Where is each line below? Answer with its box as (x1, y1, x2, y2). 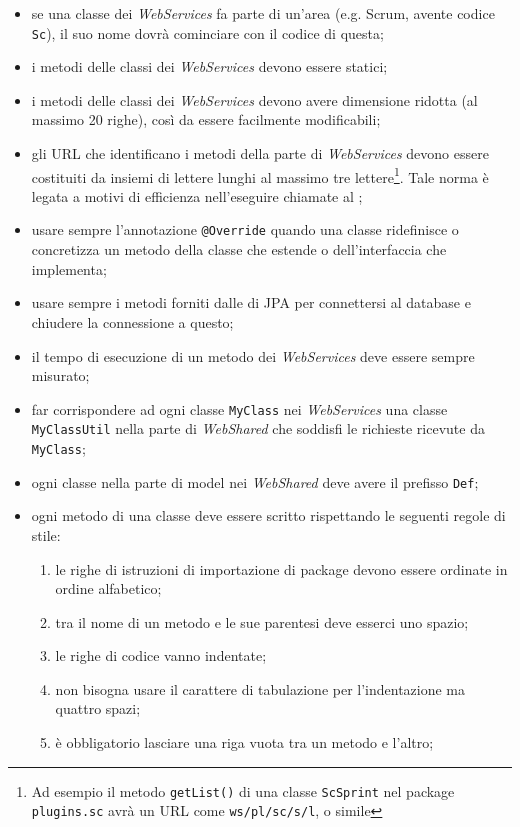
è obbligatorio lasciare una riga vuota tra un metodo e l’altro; (55, 732, 434, 753)
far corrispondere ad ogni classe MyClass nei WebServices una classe (31, 398, 448, 419)
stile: (31, 524, 61, 545)
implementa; (31, 258, 107, 279)
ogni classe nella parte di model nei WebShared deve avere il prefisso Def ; (31, 471, 479, 492)
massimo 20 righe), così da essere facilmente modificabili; (31, 109, 381, 130)
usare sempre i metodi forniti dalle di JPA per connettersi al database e (31, 292, 471, 313)
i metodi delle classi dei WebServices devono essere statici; (31, 56, 388, 77)
